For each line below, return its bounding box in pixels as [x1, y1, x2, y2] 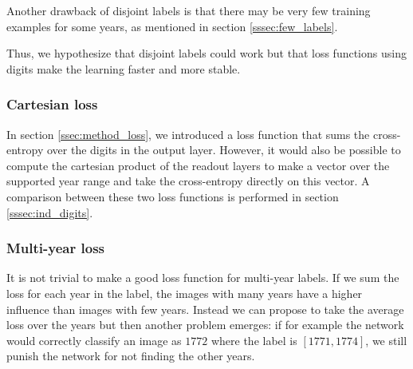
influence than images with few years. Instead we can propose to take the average [6, 300, 404, 317]
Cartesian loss [6, 94, 98, 114]
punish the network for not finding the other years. [6, 347, 255, 364]
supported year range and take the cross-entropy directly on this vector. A [6, 173, 370, 189]
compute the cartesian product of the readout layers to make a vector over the [6, 157, 390, 173]
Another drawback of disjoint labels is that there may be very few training [6, 2, 371, 18]
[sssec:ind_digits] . [6, 204, 93, 220]
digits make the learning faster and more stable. [6, 60, 241, 77]
